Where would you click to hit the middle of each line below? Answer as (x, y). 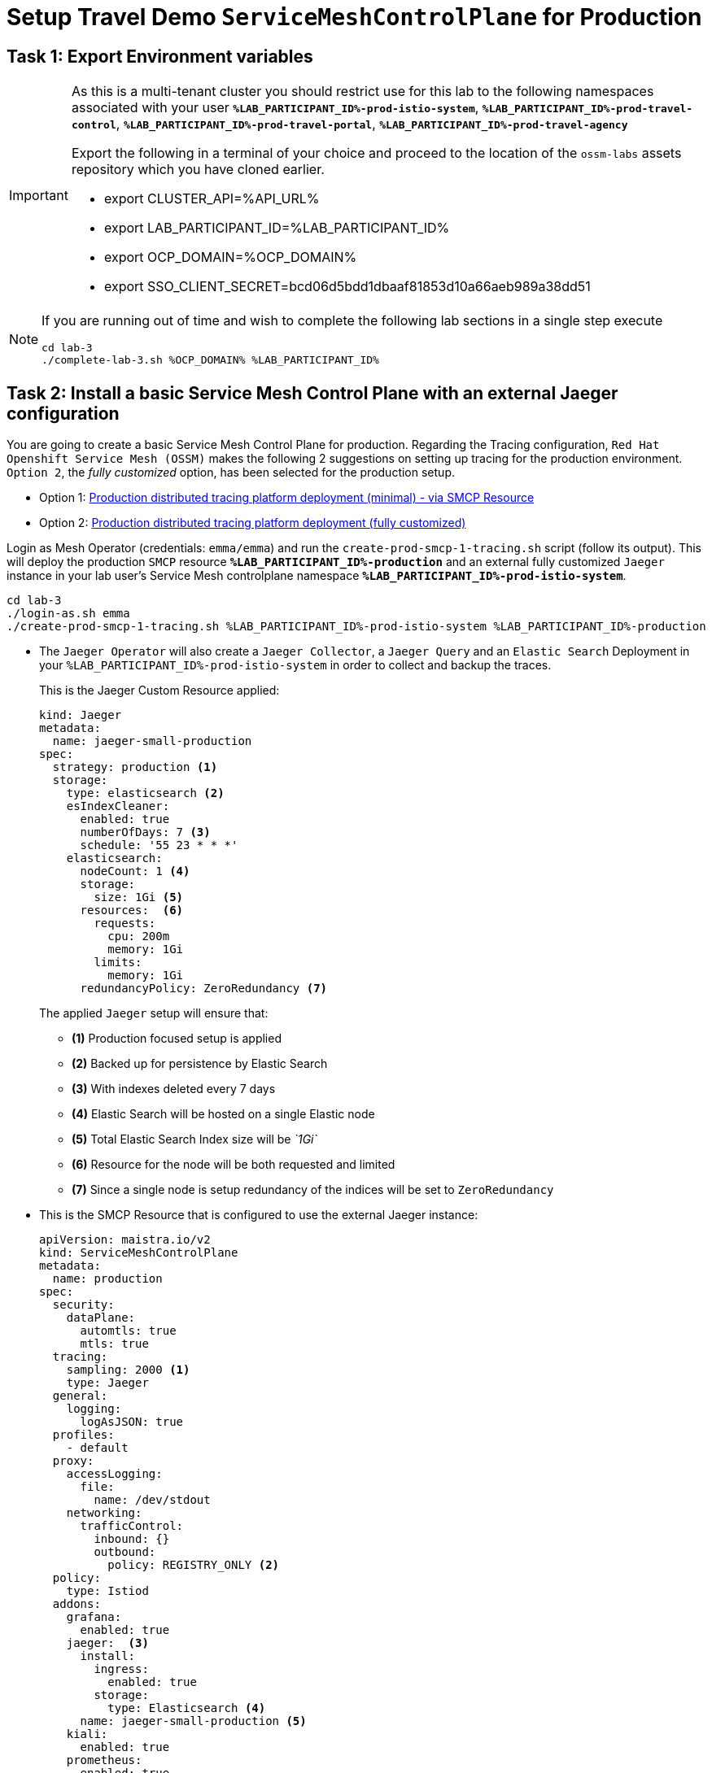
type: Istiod (107, 1591)
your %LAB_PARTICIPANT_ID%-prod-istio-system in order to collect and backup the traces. (295, 665)
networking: (104, 1513)
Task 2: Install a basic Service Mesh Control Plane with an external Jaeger (312, 393)
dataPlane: (101, 1318)
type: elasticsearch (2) (145, 793)
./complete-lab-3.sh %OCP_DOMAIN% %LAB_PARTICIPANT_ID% (210, 360)
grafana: (94, 1617)
